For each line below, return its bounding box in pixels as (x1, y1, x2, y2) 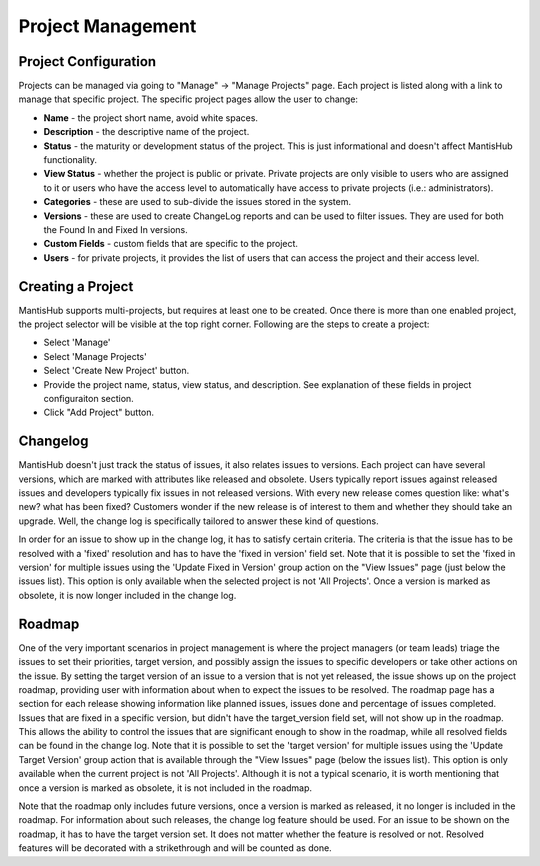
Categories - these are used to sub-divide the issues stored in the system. (43, 196, 352, 208)
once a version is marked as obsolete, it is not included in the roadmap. (18, 781, 313, 794)
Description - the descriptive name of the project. (43, 126, 250, 138)
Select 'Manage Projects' (43, 350, 147, 362)
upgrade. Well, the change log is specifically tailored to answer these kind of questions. (18, 515, 379, 527)
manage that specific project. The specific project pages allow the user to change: (18, 93, 359, 105)
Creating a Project (18, 278, 134, 295)
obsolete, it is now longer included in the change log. (18, 589, 237, 601)
